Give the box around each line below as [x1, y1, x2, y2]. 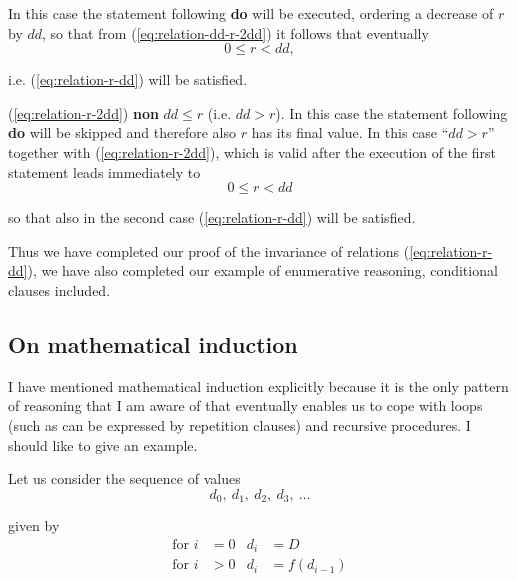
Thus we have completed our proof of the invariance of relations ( [8, 240, 410, 261]
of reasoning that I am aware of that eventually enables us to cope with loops [8, 395, 483, 416]
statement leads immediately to [8, 161, 201, 182]
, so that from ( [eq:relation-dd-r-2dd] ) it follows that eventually [42, 22, 429, 43]
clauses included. [8, 279, 111, 300]
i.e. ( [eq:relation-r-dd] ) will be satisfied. [8, 69, 248, 90]
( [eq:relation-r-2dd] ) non [8, 102, 159, 123]
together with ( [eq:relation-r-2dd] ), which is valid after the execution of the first [8, 141, 497, 162]
